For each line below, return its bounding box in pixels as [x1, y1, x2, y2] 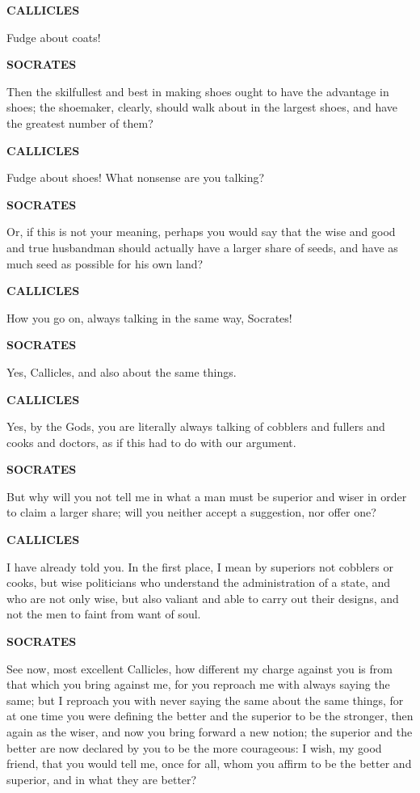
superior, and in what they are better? [6, 770, 197, 787]
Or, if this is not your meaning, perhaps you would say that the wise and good [6, 223, 396, 240]
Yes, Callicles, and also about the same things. [6, 363, 237, 380]
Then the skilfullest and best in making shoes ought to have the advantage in [6, 82, 389, 99]
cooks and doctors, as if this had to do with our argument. [6, 433, 296, 450]
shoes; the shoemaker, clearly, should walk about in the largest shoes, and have [6, 99, 398, 116]
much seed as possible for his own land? [6, 255, 204, 272]
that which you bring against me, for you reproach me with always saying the [6, 676, 390, 693]
